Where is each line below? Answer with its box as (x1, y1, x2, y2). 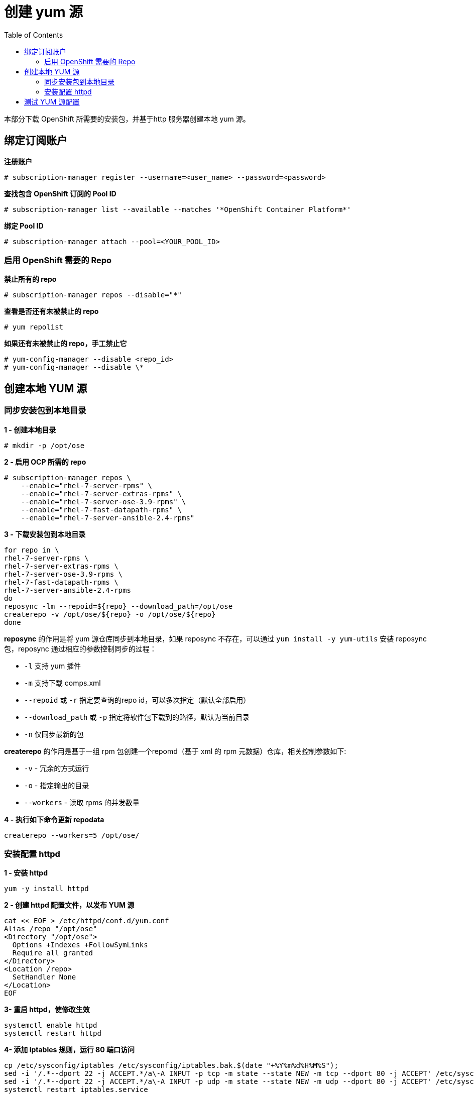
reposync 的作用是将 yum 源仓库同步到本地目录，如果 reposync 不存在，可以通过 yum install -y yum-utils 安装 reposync (4, 634, 427, 643)
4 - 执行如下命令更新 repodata (4, 815, 104, 824)
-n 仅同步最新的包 (24, 729, 84, 738)
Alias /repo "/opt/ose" (4, 925, 97, 933)
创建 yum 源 (4, 4, 83, 21)
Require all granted (12, 949, 93, 957)
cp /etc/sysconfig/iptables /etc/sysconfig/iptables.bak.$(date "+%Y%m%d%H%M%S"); (4, 1061, 338, 1070)
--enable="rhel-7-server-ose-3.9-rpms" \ (21, 497, 186, 506)
